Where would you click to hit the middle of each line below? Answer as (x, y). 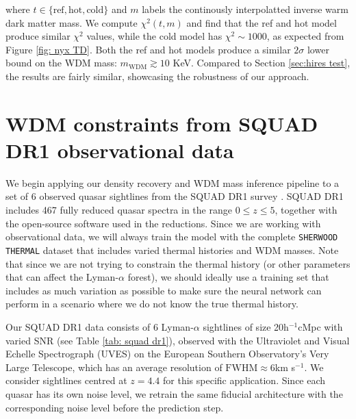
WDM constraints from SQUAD (162, 123)
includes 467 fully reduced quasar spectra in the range (119, 210)
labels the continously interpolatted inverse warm (245, 9)
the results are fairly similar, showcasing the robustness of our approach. (157, 76)
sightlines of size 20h (246, 326)
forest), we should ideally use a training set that (228, 277)
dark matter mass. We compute (72, 22)
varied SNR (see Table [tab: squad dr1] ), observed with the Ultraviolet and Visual (178, 340)
